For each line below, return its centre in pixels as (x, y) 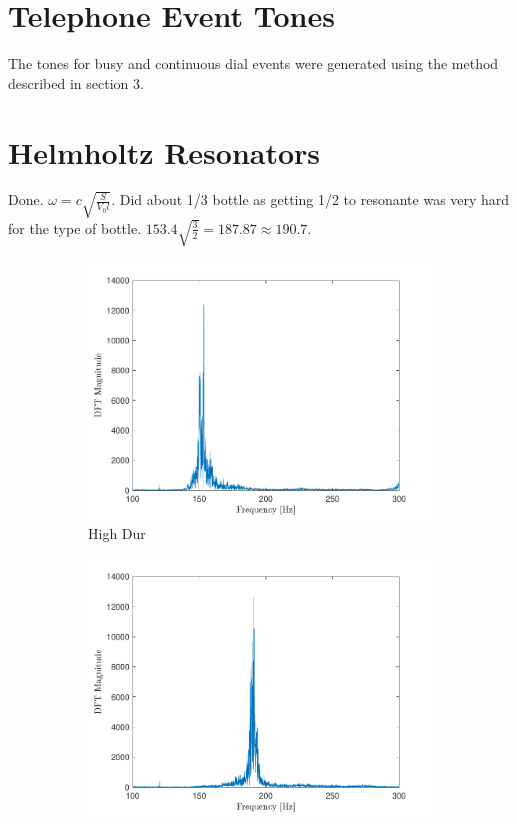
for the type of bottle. (75, 227)
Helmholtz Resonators (164, 151)
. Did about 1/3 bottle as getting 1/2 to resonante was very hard (310, 199)
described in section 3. (76, 82)
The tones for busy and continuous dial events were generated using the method (253, 63)
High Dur (117, 532)
